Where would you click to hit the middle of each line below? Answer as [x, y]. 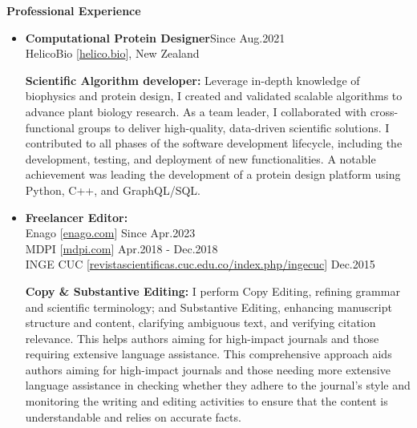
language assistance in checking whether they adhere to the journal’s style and [218, 385]
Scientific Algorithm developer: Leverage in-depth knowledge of [192, 80]
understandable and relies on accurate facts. [133, 416]
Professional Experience [74, 10]
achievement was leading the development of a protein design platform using [213, 174]
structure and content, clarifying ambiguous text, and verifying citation [200, 323]
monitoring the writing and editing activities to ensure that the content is [206, 401]
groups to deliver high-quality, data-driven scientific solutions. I [234, 127]
